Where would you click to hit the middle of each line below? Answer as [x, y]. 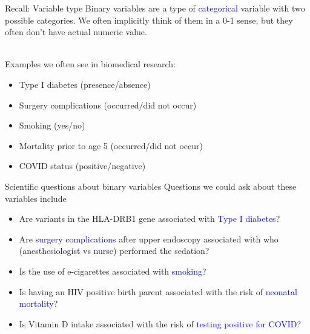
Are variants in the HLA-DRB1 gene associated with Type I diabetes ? [150, 219]
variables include [36, 198]
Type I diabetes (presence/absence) [85, 84]
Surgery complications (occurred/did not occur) [108, 105]
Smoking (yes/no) [52, 125]
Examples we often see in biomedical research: [91, 64]
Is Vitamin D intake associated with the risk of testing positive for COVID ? [160, 323]
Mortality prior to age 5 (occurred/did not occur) [111, 145]
